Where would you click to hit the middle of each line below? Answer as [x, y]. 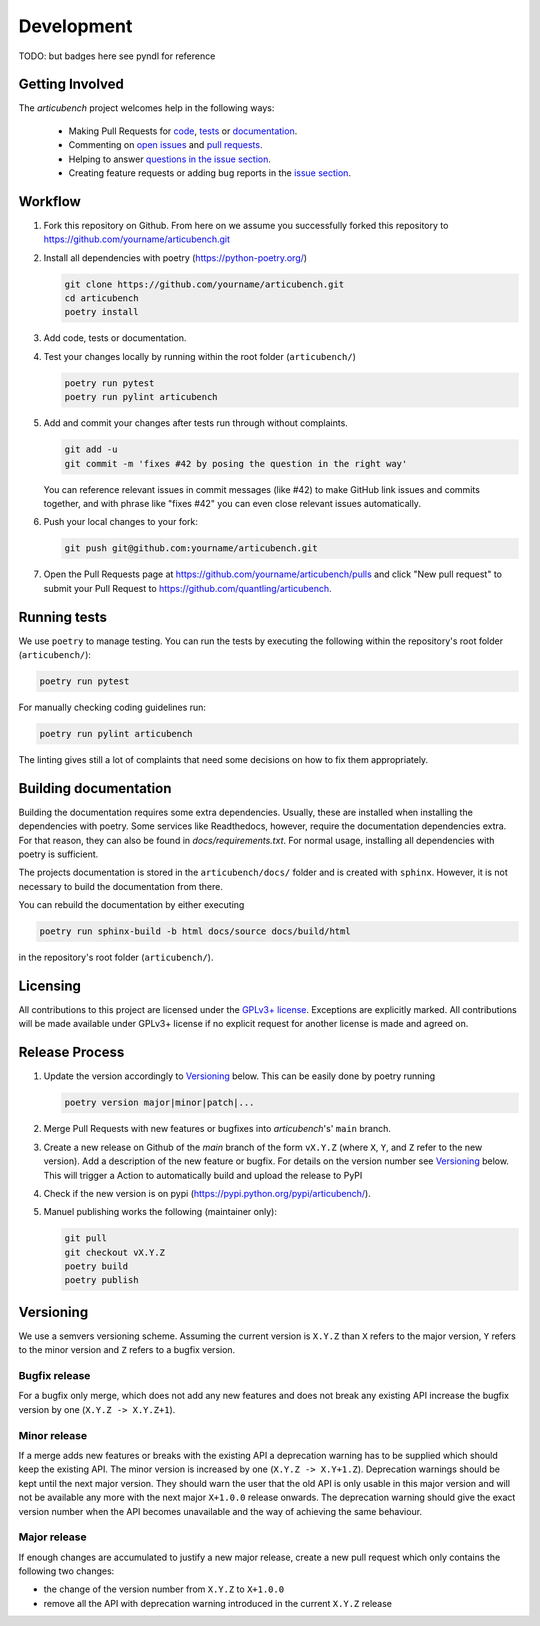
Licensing [50, 985]
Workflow [50, 201]
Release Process [71, 1052]
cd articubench [101, 298]
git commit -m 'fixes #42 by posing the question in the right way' [236, 463]
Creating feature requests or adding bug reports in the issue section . [210, 173]
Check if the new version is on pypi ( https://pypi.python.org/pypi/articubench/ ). [207, 1193]
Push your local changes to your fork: [121, 522]
